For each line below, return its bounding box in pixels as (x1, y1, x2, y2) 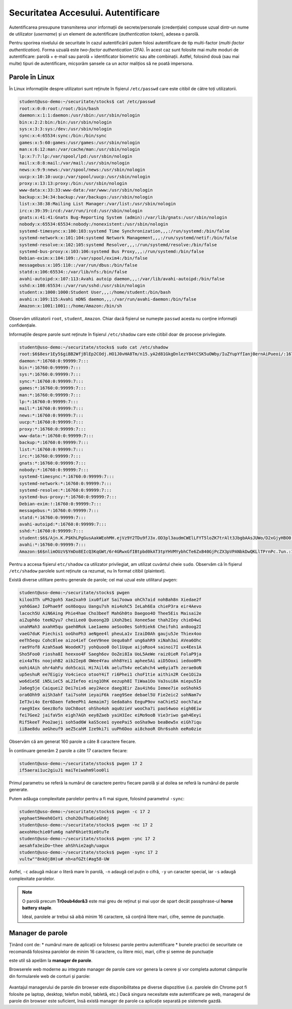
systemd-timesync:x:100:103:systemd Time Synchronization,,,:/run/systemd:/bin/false (19, 228, 230, 234)
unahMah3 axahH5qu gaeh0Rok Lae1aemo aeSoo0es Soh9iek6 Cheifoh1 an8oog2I (19, 624, 202, 630)
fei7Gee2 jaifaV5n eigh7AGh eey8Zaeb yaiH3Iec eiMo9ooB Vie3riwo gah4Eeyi (19, 713, 202, 718)
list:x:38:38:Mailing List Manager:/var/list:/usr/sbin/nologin (19, 201, 176, 207)
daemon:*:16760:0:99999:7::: (19, 358, 89, 363)
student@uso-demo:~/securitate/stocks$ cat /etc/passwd (19, 99, 156, 105)
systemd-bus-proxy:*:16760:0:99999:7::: (19, 494, 117, 500)
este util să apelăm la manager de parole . (9, 957, 92, 963)
